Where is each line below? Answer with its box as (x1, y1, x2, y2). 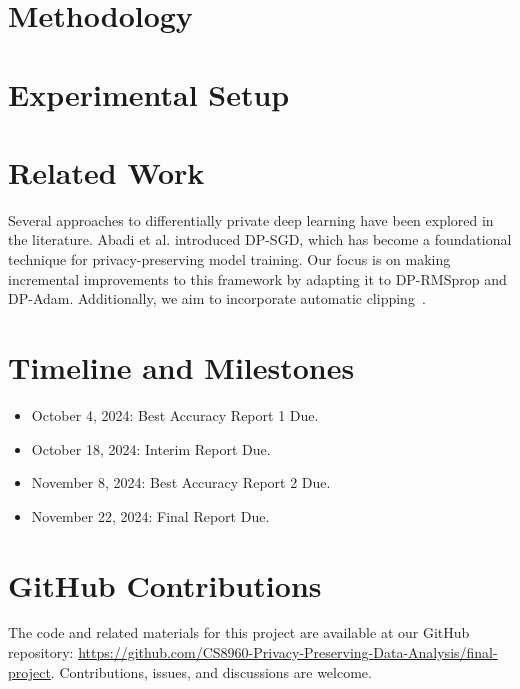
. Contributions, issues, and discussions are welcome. (50, 661, 372, 682)
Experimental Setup (8, 73, 290, 114)
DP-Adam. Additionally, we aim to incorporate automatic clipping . (8, 288, 426, 309)
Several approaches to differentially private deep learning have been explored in (8, 209, 494, 230)
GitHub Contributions (8, 564, 322, 605)
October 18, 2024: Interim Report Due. (31, 438, 271, 459)
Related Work (8, 151, 205, 192)
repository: (8, 642, 74, 663)
